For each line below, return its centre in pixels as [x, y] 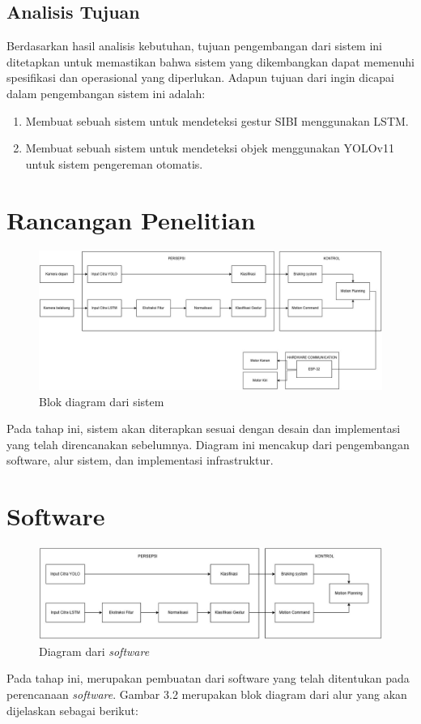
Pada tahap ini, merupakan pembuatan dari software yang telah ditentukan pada [208, 678]
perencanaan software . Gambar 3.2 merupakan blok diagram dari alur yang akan [207, 694]
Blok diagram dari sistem [102, 401]
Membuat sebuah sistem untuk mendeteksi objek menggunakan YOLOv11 [210, 148]
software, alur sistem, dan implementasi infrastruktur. [140, 460]
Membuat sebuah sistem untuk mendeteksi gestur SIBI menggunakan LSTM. [217, 120]
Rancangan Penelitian [131, 219]
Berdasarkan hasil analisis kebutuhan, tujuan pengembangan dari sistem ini [195, 46]
